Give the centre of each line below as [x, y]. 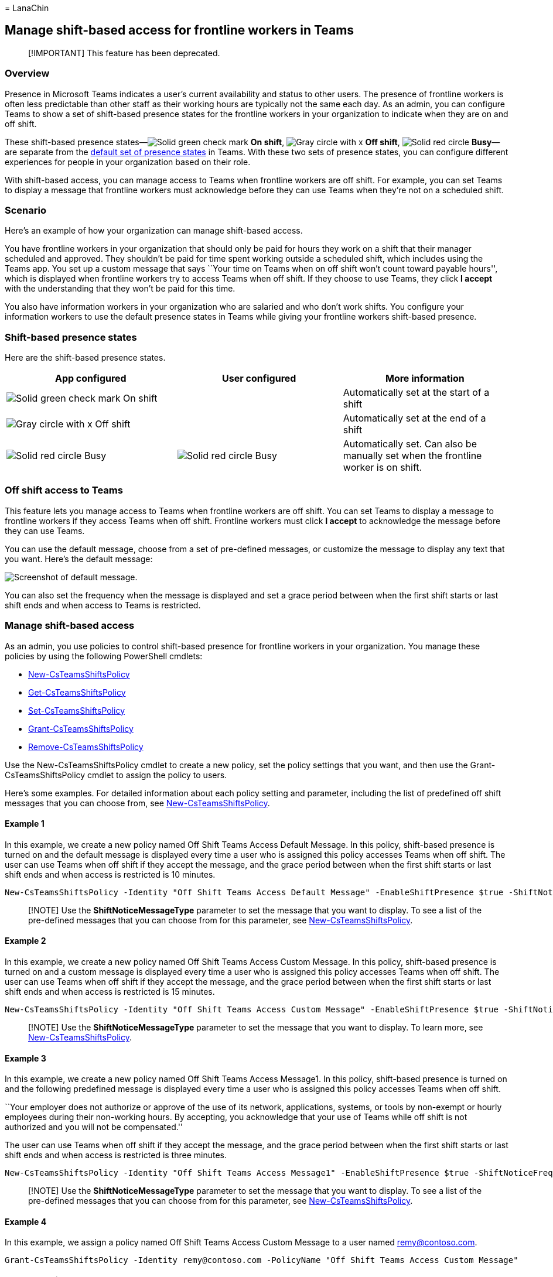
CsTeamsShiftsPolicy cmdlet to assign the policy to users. [116, 775]
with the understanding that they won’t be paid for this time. [120, 289]
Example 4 [26, 1221]
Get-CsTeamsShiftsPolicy [77, 692]
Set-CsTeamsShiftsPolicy [77, 710]
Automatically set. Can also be [410, 444]
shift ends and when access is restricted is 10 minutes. [110, 874]
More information [425, 379]
